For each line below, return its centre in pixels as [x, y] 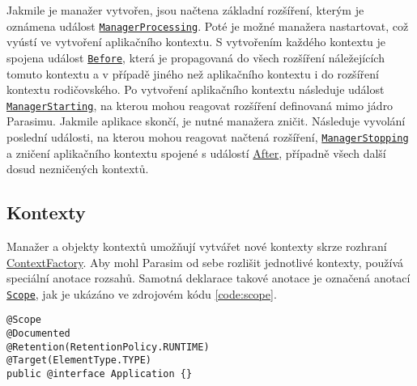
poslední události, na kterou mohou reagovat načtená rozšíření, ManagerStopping [208, 136]
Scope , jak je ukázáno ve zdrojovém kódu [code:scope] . [142, 293]
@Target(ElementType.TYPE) [79, 361]
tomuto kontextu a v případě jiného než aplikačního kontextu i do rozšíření [193, 73]
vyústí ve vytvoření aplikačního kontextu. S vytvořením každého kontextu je [196, 42]
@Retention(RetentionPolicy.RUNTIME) [108, 347]
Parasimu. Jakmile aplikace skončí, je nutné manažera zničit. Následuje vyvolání [206, 121]
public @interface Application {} [100, 374]
